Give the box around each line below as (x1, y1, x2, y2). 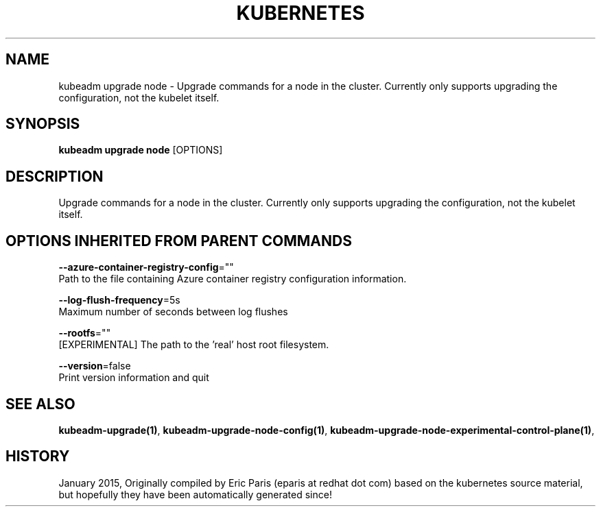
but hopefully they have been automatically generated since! (58, 488, 332, 500)
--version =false (58, 360, 131, 372)
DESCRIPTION (5, 167, 104, 185)
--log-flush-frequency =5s (58, 294, 180, 306)
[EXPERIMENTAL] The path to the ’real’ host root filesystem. (58, 339, 329, 351)
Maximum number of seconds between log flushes (58, 306, 288, 318)
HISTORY (5, 448, 70, 465)
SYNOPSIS (5, 115, 80, 133)
